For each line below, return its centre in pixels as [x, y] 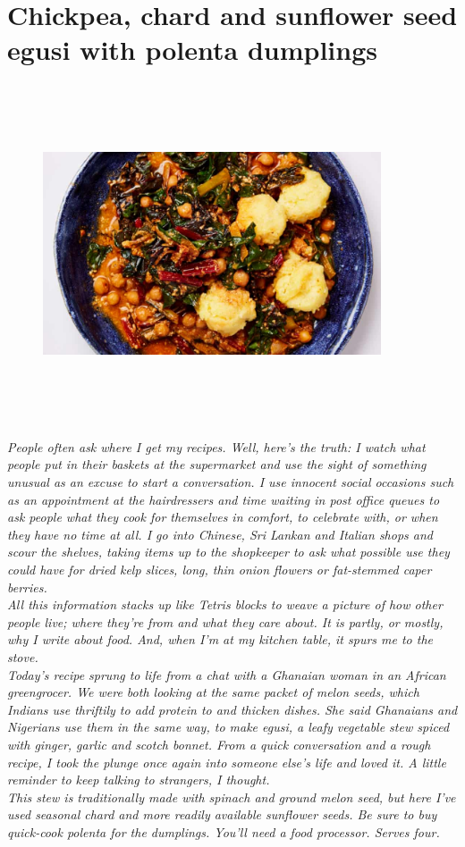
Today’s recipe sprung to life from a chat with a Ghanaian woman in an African [227, 674]
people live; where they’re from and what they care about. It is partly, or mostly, [225, 621]
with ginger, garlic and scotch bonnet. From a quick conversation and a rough [219, 744]
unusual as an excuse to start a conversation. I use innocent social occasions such [231, 482]
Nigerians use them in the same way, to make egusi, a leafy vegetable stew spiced [228, 727]
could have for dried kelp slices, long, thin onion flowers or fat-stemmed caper [220, 569]
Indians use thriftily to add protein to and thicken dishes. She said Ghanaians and [232, 709]
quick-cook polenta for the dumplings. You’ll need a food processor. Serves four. [224, 831]
